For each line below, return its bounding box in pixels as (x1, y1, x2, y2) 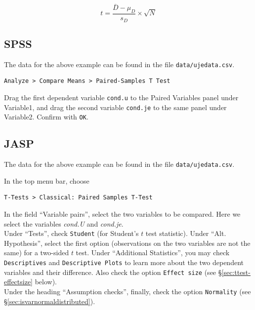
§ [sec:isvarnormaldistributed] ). (4, 296, 95, 306)
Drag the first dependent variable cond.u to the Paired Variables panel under (4, 92, 239, 102)
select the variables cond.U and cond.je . (4, 218, 124, 229)
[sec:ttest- (221, 267, 251, 277)
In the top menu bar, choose (4, 175, 89, 186)
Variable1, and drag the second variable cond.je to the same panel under (4, 102, 227, 112)
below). (35, 276, 57, 287)
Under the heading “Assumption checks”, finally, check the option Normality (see (4, 286, 251, 296)
